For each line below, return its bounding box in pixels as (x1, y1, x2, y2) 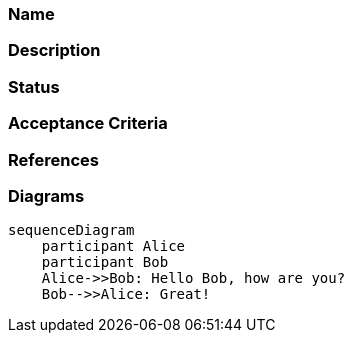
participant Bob (41, 254, 169, 271)
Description (8, 40, 101, 61)
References (8, 149, 99, 170)
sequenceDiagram (8, 222, 135, 239)
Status (8, 76, 60, 97)
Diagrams (8, 185, 85, 206)
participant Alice (41, 238, 186, 255)
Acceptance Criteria (8, 113, 168, 134)
